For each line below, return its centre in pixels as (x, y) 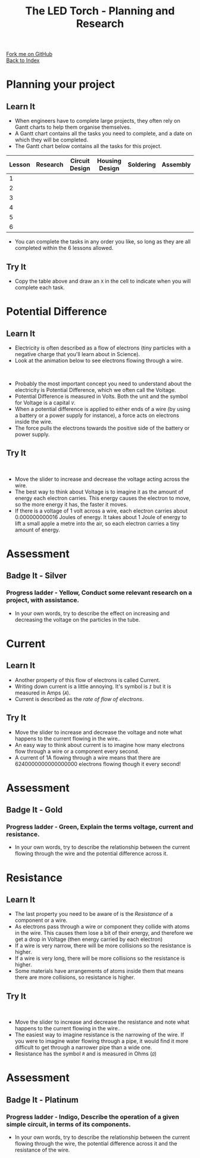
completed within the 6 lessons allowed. (64, 248)
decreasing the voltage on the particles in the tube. (77, 619)
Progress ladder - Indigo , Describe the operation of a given (93, 1117)
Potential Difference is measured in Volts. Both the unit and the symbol (101, 396)
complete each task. (40, 287)
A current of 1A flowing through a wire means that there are (87, 757)
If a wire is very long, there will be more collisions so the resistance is (100, 958)
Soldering (142, 165)
